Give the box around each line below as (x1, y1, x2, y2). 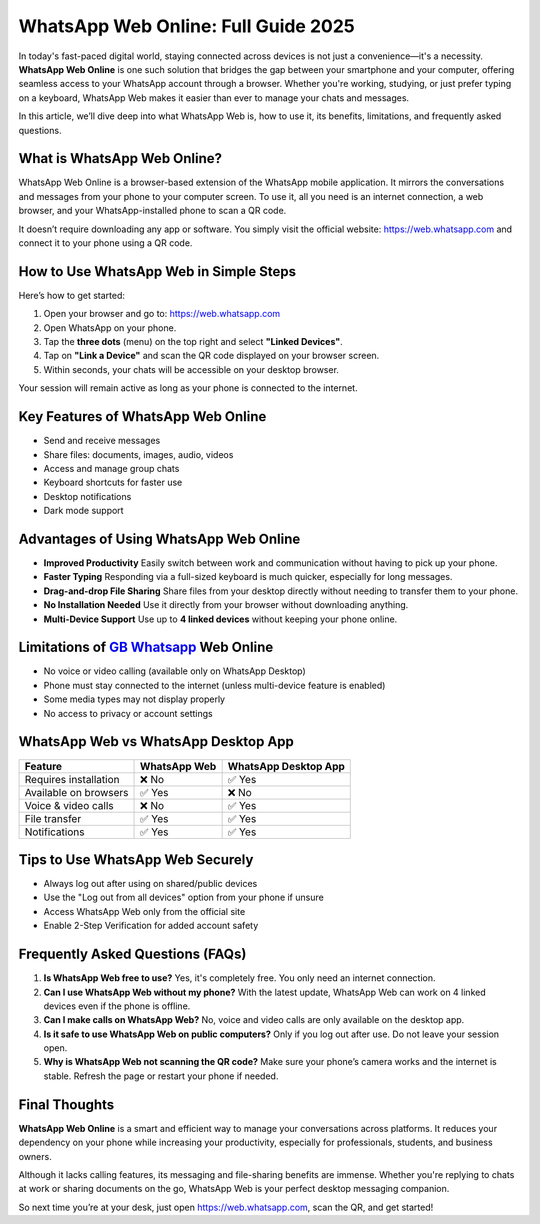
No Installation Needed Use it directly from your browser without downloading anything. (43, 599, 409, 611)
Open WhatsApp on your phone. (43, 321, 177, 334)
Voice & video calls (24, 798, 114, 812)
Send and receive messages (43, 435, 161, 447)
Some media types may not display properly (43, 693, 225, 705)
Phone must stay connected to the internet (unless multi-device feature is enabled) (43, 679, 386, 691)
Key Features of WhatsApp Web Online (18, 408, 267, 425)
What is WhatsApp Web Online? (18, 150, 223, 167)
